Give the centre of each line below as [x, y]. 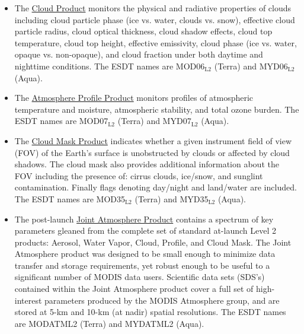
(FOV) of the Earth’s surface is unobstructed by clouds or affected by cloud [152, 152]
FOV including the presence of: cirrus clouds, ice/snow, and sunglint [139, 175]
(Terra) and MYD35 [172, 198]
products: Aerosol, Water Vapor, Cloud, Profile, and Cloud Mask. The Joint [153, 242]
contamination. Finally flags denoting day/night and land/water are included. [156, 187]
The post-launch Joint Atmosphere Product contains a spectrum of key [144, 219]
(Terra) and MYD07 [154, 121]
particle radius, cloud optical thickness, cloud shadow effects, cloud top [143, 31]
